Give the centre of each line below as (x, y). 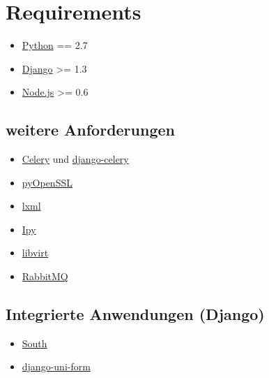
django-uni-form (56, 366)
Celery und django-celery (75, 159)
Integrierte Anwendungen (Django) (135, 314)
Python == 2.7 (55, 45)
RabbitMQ (45, 276)
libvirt (35, 253)
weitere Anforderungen (90, 130)
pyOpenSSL (47, 182)
